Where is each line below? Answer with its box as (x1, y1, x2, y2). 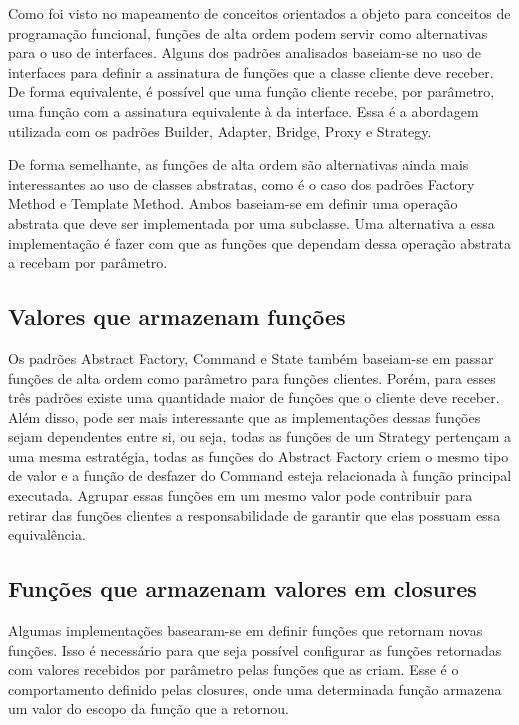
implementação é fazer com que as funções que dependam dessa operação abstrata (8, 232, 511, 253)
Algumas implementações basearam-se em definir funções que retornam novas (8, 620, 483, 641)
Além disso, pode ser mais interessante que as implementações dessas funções (8, 406, 481, 427)
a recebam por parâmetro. (8, 252, 168, 273)
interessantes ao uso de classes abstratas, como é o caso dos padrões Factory (8, 173, 475, 194)
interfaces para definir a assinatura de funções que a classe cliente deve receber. (8, 61, 494, 82)
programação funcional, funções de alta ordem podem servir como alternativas (8, 22, 488, 43)
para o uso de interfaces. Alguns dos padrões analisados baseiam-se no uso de (8, 42, 481, 63)
